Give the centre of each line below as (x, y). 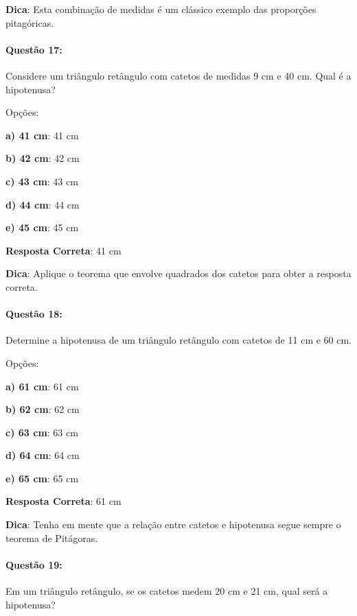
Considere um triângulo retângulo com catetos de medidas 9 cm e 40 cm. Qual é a (178, 75)
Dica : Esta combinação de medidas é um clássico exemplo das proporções (161, 9)
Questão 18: (34, 314)
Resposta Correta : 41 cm (64, 250)
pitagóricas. (30, 22)
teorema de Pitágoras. (52, 537)
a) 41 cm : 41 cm (42, 135)
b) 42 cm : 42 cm (43, 158)
